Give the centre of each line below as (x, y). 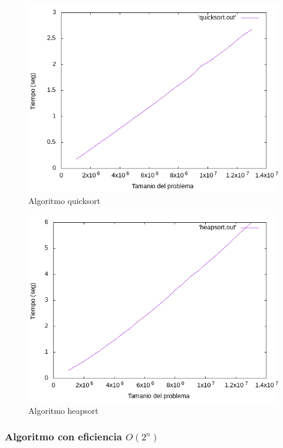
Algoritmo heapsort (63, 410)
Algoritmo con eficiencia (63, 437)
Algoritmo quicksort (65, 200)
